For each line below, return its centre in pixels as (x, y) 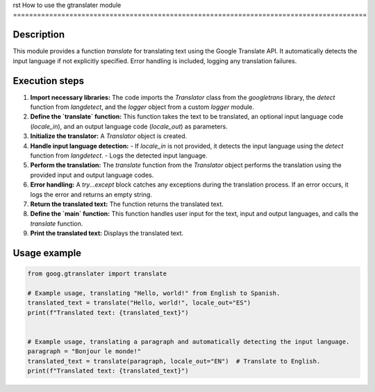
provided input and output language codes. (92, 175)
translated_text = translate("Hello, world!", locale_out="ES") (139, 303)
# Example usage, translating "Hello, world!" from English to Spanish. (154, 293)
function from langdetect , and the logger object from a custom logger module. (142, 107)
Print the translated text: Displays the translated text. (107, 233)
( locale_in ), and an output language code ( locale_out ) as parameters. (129, 126)
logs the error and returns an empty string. (91, 194)
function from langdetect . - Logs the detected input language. (119, 155)
